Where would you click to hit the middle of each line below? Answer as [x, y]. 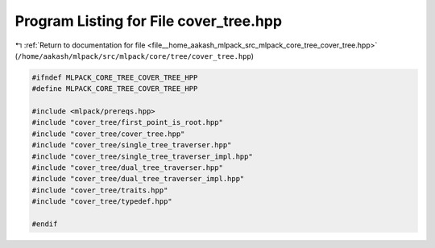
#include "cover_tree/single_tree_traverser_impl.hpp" [142, 156]
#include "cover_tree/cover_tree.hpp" [108, 134]
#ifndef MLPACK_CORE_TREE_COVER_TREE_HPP [115, 77]
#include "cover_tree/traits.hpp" [100, 190]
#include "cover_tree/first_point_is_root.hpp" [127, 122]
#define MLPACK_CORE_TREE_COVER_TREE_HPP [115, 89]
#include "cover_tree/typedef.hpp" [102, 202]
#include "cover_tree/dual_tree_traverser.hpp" [127, 168]
